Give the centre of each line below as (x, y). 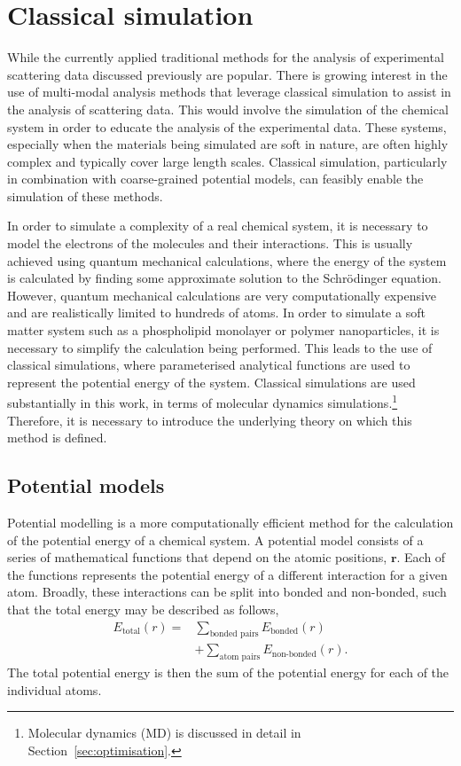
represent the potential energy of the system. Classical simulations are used (211, 382)
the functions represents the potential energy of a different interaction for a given (227, 574)
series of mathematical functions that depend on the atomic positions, (197, 557)
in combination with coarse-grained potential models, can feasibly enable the (215, 179)
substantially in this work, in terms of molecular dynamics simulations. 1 (203, 402)
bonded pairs (234, 634)
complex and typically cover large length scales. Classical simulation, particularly (227, 161)
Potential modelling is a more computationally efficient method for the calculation (230, 523)
